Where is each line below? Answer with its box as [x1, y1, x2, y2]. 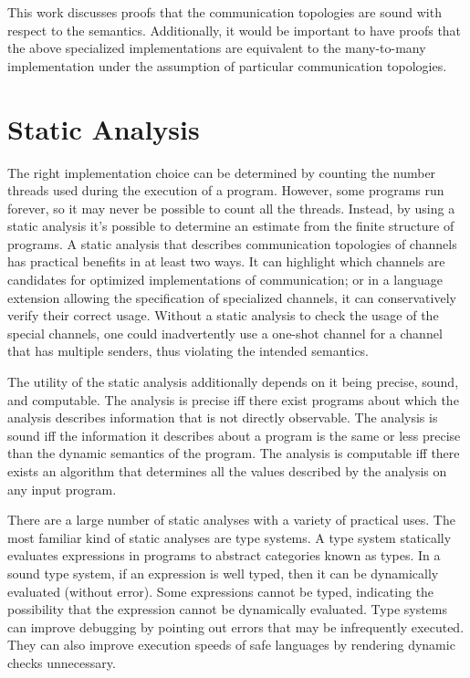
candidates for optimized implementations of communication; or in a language [7, 270, 444, 289]
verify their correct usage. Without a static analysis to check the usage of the [7, 306, 439, 325]
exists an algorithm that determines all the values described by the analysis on [7, 462, 447, 480]
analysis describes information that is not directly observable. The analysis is [7, 408, 438, 427]
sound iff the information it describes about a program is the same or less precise [7, 425, 461, 444]
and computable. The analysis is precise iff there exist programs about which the [7, 390, 459, 409]
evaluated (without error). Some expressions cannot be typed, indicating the [7, 581, 434, 600]
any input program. [7, 479, 117, 498]
